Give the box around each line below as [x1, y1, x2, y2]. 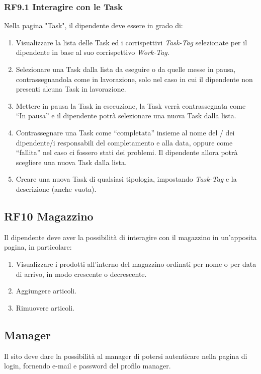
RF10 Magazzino [4, 208, 94, 223]
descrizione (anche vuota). [16, 183, 97, 194]
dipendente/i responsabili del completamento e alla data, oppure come [16, 137, 233, 147]
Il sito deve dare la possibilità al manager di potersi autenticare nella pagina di [4, 350, 247, 361]
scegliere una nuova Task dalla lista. [16, 157, 127, 167]
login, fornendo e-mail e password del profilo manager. [4, 360, 171, 371]
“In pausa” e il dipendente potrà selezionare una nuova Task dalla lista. [16, 110, 236, 121]
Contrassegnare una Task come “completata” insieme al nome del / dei [16, 127, 235, 137]
